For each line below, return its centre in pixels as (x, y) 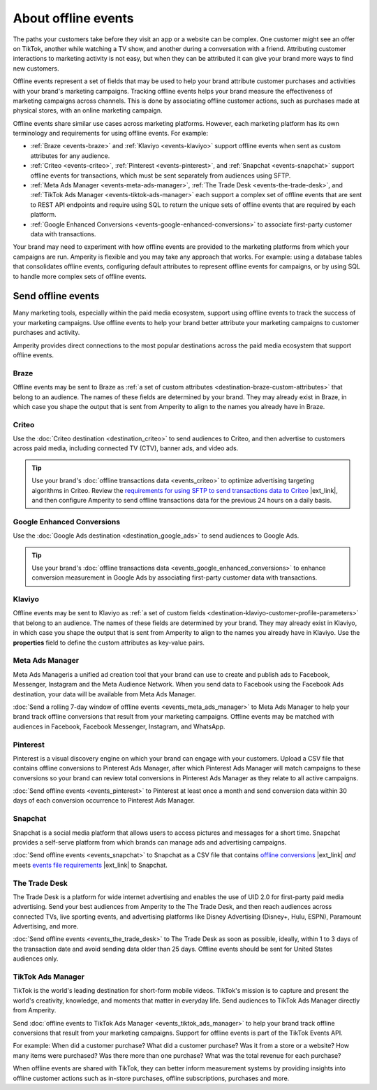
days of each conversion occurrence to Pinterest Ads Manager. (104, 801)
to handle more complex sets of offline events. (80, 276)
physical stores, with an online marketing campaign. (88, 110)
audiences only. (36, 959)
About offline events (73, 18)
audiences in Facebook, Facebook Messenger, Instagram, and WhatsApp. (119, 726)
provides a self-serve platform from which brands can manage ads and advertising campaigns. (150, 842)
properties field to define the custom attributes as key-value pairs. (109, 643)
